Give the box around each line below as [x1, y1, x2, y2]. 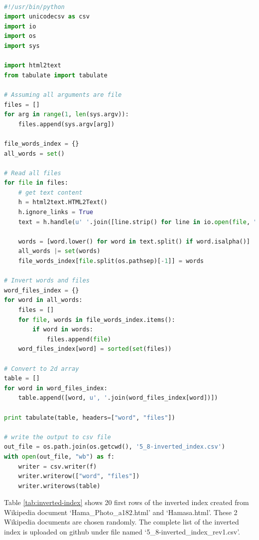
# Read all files [4, 169, 61, 177]
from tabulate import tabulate [4, 71, 108, 79]
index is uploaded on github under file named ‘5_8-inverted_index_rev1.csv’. [4, 527, 240, 537]
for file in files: [4, 179, 68, 187]
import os [4, 32, 36, 40]
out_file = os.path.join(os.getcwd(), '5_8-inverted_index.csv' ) [4, 443, 225, 451]
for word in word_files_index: [4, 384, 108, 392]
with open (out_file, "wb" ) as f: [4, 453, 115, 460]
